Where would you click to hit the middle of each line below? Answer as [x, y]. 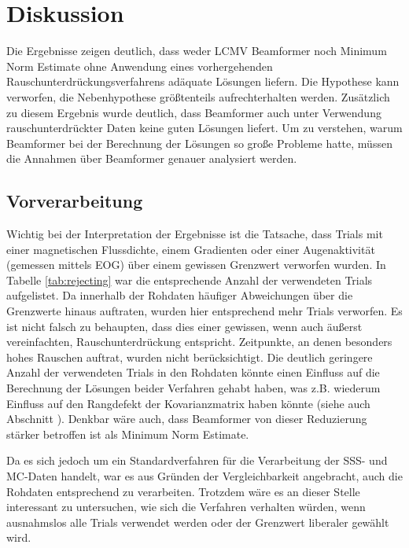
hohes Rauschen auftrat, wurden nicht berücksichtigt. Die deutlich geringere [190, 357]
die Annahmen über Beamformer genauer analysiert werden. [152, 158]
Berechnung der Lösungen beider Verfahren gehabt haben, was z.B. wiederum [193, 388]
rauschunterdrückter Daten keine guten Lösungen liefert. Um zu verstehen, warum [204, 128]
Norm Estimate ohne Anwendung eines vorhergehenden [140, 66]
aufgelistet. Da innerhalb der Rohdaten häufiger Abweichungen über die [180, 295]
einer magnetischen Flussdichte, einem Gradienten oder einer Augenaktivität [191, 249]
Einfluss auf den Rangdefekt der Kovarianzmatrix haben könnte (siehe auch [188, 403]
